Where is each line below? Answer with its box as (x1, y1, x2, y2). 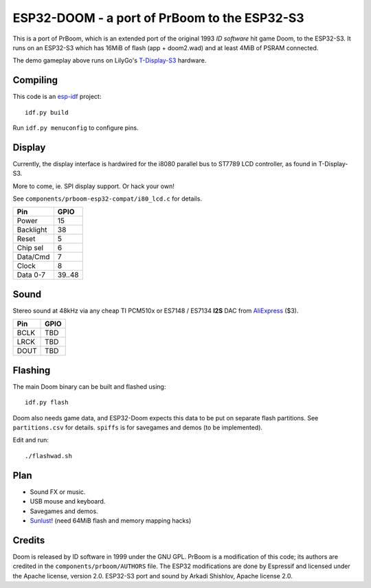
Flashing (12, 364, 51, 376)
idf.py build (25, 109, 69, 116)
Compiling (12, 74, 58, 86)
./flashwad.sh (25, 452, 72, 460)
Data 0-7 (16, 270, 46, 280)
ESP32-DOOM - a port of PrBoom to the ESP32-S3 (12, 10, 305, 25)
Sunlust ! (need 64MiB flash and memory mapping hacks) (30, 516, 192, 525)
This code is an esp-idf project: (12, 93, 102, 101)
